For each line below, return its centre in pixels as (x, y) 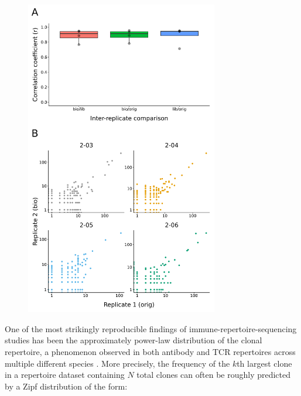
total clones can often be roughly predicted (214, 375)
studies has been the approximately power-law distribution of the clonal (134, 340)
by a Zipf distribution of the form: (66, 386)
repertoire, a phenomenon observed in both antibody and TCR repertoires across (150, 351)
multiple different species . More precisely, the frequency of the (117, 363)
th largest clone (264, 363)
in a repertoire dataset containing (65, 375)
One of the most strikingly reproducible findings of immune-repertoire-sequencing (151, 328)
